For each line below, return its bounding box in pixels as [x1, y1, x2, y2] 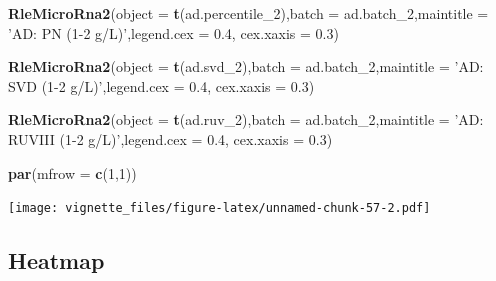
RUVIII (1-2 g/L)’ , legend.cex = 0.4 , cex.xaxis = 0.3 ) [8, 128, 333, 149]
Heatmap [8, 245, 105, 276]
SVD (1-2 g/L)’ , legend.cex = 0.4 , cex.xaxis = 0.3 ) [8, 75, 315, 96]
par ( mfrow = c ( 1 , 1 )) [8, 162, 137, 183]
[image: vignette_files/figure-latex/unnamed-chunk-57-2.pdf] [8, 201, 431, 216]
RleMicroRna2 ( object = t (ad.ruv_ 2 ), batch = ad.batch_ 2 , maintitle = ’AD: [8, 109, 484, 130]
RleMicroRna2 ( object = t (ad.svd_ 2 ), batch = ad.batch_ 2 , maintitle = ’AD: [8, 56, 484, 77]
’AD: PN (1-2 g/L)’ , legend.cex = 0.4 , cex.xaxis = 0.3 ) [8, 22, 339, 43]
